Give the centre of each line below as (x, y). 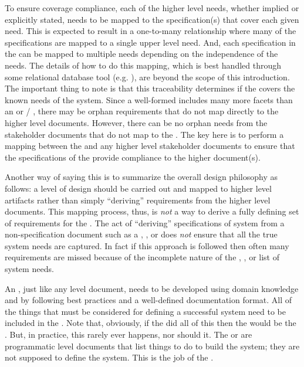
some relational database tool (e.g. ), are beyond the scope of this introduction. (147, 77)
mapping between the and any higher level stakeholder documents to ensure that (150, 146)
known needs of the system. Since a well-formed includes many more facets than (149, 99)
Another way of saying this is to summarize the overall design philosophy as (141, 177)
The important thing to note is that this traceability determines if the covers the (150, 88)
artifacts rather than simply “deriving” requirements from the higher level (138, 200)
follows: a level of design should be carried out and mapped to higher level (138, 188)
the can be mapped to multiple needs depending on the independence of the (141, 54)
